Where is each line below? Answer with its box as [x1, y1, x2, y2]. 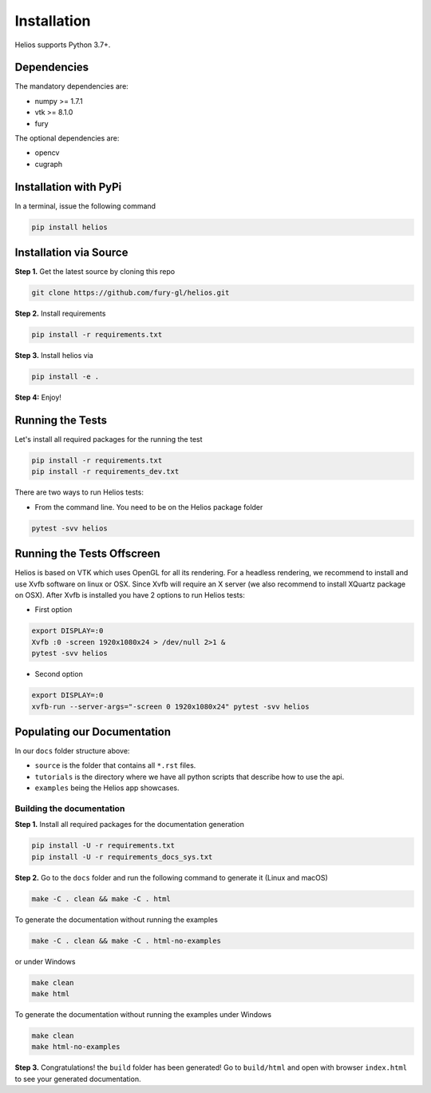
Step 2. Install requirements [14, 308, 106, 319]
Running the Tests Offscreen [14, 547, 161, 561]
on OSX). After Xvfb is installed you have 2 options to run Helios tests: [14, 590, 245, 600]
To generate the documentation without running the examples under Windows [14, 1010, 271, 1019]
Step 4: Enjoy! [14, 392, 61, 403]
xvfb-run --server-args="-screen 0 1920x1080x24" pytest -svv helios [31, 702, 310, 711]
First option [34, 605, 73, 614]
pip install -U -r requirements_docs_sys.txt [31, 852, 213, 861]
